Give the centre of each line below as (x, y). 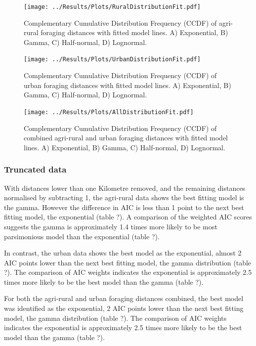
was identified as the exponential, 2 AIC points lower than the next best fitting (124, 308)
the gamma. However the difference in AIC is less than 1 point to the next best (124, 207)
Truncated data (35, 169)
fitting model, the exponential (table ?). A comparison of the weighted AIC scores (128, 217)
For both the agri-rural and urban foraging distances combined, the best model (124, 298)
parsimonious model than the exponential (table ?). (82, 236)
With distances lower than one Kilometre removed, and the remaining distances (125, 188)
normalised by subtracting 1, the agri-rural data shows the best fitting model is (124, 197)
